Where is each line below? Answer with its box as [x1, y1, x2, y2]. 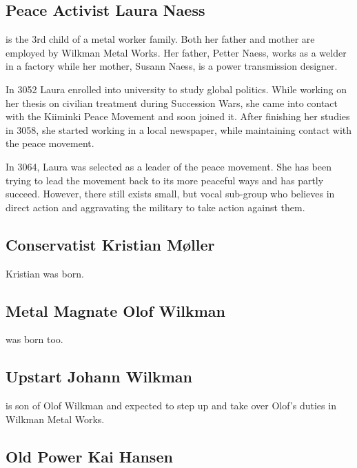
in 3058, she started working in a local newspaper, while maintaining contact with [6, 122, 352, 137]
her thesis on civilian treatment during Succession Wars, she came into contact [6, 95, 338, 110]
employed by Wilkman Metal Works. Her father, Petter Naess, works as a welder [6, 45, 347, 59]
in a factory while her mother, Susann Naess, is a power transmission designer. [6, 59, 338, 73]
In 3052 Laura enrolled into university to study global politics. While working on [6, 81, 347, 96]
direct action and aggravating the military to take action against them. [6, 199, 305, 214]
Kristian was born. [6, 266, 84, 280]
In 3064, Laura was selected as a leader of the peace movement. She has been [6, 159, 331, 173]
